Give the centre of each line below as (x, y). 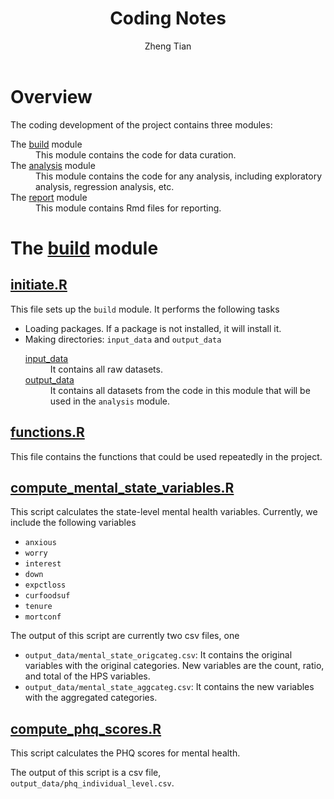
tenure (38, 607)
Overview (51, 96)
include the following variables (73, 523)
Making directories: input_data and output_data (123, 339)
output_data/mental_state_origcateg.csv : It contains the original (158, 655)
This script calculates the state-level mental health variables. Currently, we (164, 512)
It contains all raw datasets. (106, 369)
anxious (40, 543)
